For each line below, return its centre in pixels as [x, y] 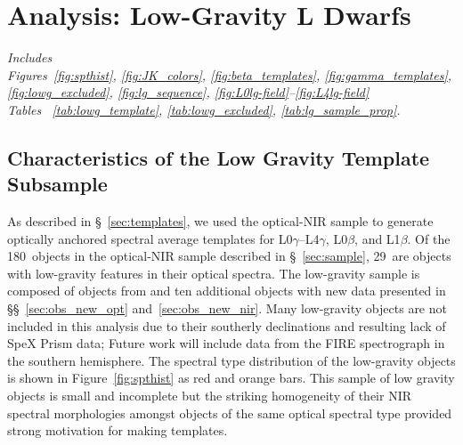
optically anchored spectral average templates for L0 [150, 238]
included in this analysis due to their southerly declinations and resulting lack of [227, 325]
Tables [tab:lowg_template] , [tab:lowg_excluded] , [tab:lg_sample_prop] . [204, 109]
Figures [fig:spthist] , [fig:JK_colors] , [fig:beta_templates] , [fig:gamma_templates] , [230, 74]
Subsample [57, 184]
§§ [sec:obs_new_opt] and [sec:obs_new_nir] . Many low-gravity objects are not [227, 308]
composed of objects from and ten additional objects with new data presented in [227, 291]
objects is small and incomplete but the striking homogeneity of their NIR [210, 396]
